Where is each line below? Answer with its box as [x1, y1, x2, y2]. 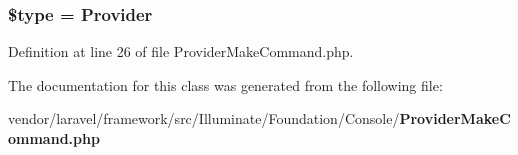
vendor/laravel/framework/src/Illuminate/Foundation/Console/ [8, 108, 400, 129]
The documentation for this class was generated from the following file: [8, 74, 443, 95]
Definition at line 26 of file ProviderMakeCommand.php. [8, 41, 354, 62]
